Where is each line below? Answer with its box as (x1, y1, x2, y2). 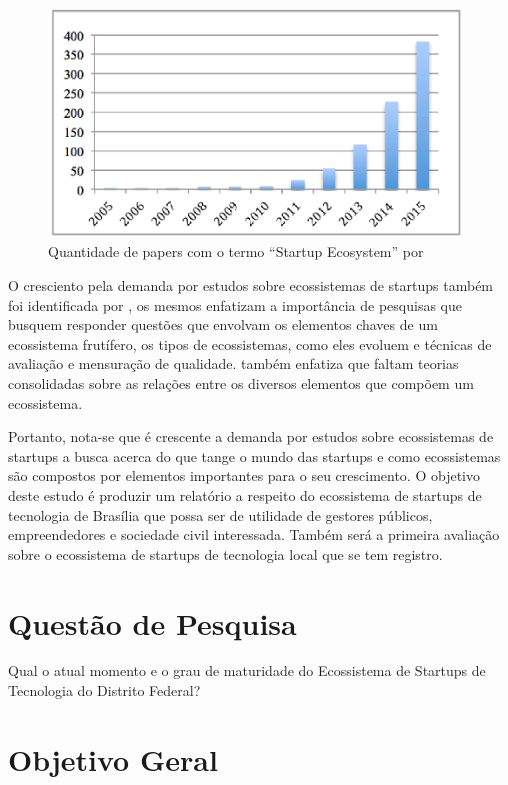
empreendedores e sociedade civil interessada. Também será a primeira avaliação (8, 524, 500, 545)
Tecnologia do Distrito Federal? (8, 680, 201, 701)
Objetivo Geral (8, 738, 218, 779)
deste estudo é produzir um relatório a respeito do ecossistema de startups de (8, 484, 482, 505)
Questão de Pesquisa (8, 602, 297, 643)
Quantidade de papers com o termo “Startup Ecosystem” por (48, 241, 424, 262)
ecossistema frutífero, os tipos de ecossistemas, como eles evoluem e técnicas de (8, 333, 492, 354)
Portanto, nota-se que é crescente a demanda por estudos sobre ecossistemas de (8, 426, 494, 447)
